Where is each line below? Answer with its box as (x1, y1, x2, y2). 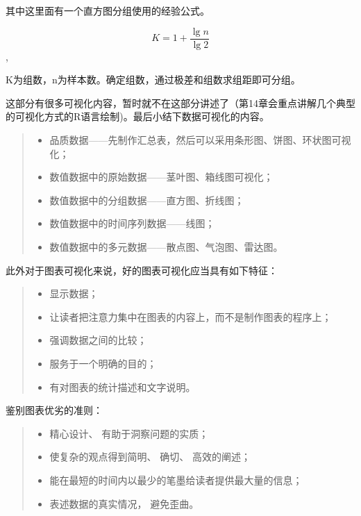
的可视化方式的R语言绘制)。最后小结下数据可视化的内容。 (6, 109, 269, 124)
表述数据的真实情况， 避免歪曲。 (49, 496, 199, 510)
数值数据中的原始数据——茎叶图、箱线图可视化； (49, 169, 274, 184)
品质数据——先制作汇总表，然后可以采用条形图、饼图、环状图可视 (49, 133, 351, 147)
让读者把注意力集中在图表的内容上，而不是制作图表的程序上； (49, 309, 332, 324)
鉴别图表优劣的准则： (6, 403, 103, 417)
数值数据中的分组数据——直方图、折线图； (49, 192, 244, 207)
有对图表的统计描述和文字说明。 (49, 379, 196, 394)
